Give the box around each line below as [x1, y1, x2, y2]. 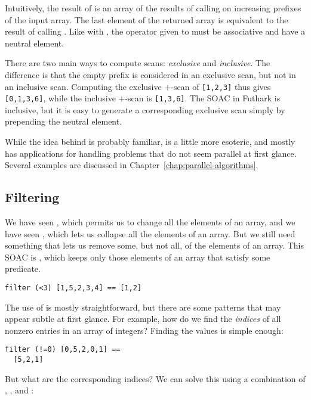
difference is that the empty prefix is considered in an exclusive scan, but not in [5, 68, 296, 80]
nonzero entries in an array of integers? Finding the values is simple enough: [5, 324, 284, 336]
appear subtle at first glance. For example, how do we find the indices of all [5, 312, 281, 325]
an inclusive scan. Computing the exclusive [5, 80, 162, 92]
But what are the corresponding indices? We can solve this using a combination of [5, 372, 306, 385]
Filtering [5, 188, 60, 206]
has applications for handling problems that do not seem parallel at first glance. [5, 147, 297, 159]
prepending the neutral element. [5, 115, 122, 128]
